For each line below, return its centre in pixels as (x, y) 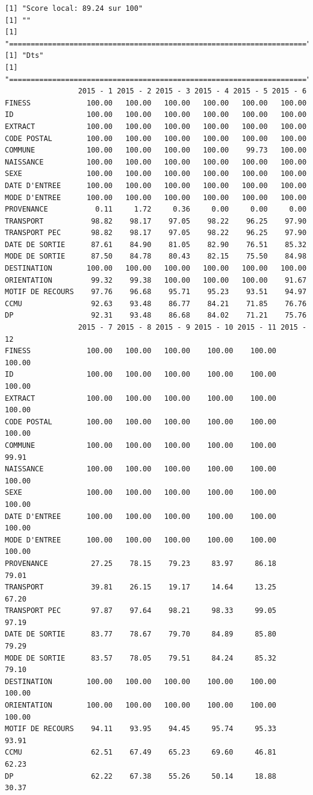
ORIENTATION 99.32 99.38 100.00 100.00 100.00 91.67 (156, 280)
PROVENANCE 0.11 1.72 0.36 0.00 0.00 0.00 (156, 209)
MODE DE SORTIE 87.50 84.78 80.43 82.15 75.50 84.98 (156, 256)
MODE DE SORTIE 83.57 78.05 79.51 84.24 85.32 (141, 658)
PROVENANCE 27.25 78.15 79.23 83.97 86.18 (141, 563)
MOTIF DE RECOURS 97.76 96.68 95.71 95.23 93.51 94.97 (156, 292)
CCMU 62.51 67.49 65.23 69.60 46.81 (141, 753)
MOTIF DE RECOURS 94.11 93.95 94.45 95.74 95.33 (141, 729)
